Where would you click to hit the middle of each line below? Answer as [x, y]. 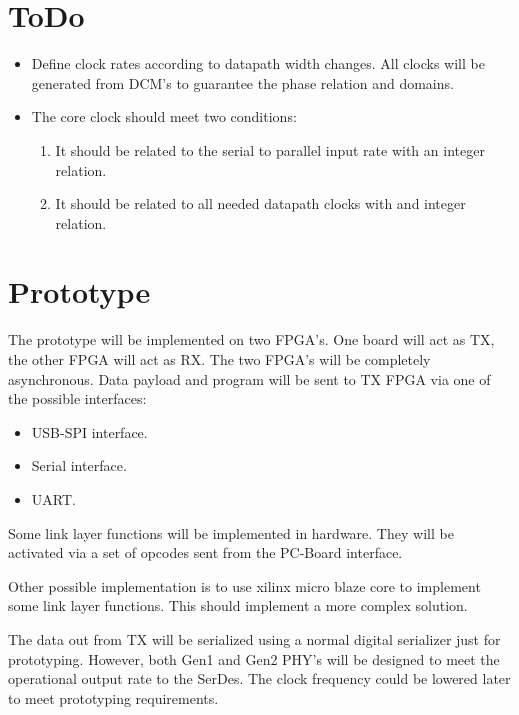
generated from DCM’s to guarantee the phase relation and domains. [242, 82]
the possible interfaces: [77, 398]
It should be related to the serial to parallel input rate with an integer [270, 149]
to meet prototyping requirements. [113, 697]
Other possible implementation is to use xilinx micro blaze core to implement [244, 585]
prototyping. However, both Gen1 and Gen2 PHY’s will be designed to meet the [254, 658]
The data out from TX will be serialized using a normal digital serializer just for [254, 638]
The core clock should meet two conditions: [164, 116]
